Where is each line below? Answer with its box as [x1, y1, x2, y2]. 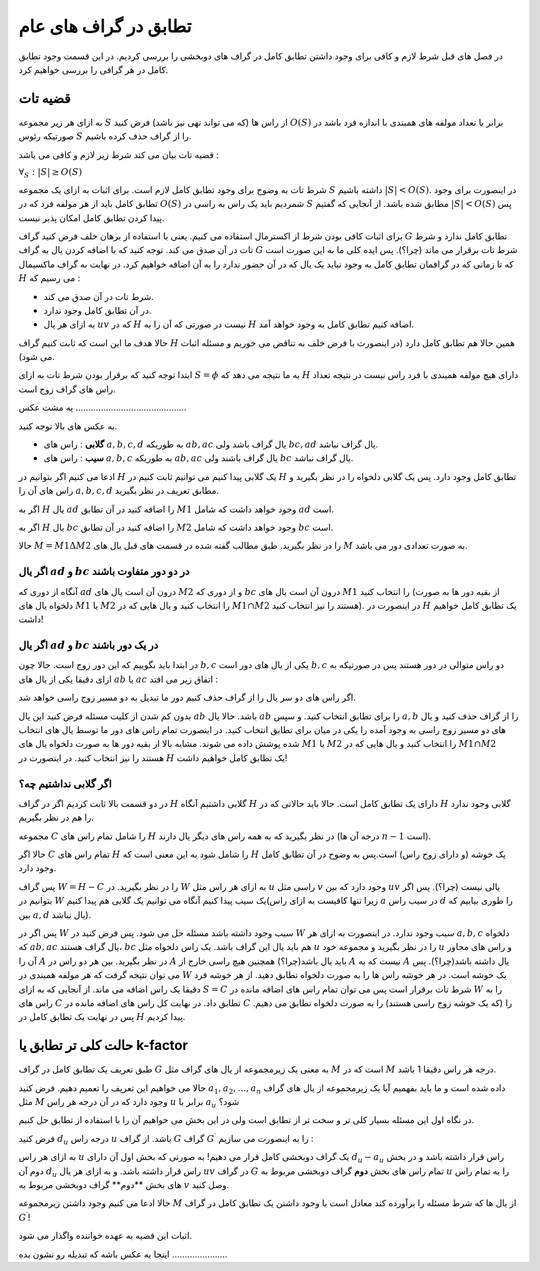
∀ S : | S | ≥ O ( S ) [18, 166, 83, 180]
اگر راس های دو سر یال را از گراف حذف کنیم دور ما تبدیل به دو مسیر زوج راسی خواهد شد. [18, 691, 357, 704]
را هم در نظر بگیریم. [18, 811, 95, 824]
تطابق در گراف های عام [18, 15, 192, 37]
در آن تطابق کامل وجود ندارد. [43, 304, 152, 316]
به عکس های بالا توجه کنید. [18, 420, 118, 432]
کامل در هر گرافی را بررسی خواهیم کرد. [18, 63, 169, 75]
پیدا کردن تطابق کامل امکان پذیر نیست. [18, 211, 165, 224]
